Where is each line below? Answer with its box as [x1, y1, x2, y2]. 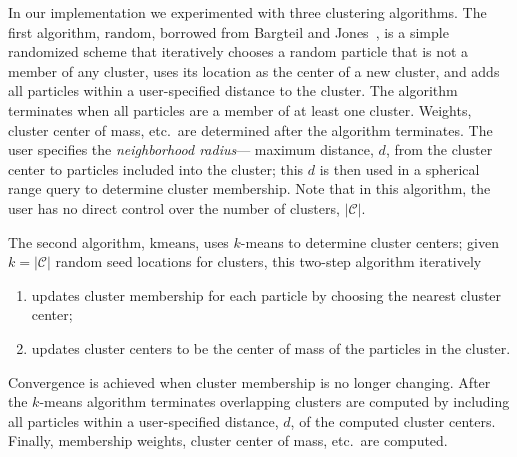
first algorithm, [8, 21, 100, 42]
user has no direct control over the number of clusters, [8, 197, 340, 218]
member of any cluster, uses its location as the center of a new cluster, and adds [8, 60, 500, 81]
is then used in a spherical [319, 158, 480, 179]
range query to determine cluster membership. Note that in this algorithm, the [8, 178, 491, 199]
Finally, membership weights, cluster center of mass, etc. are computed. [8, 430, 448, 451]
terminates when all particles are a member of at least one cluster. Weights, [8, 99, 472, 120]
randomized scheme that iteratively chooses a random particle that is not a [8, 41, 469, 62]
